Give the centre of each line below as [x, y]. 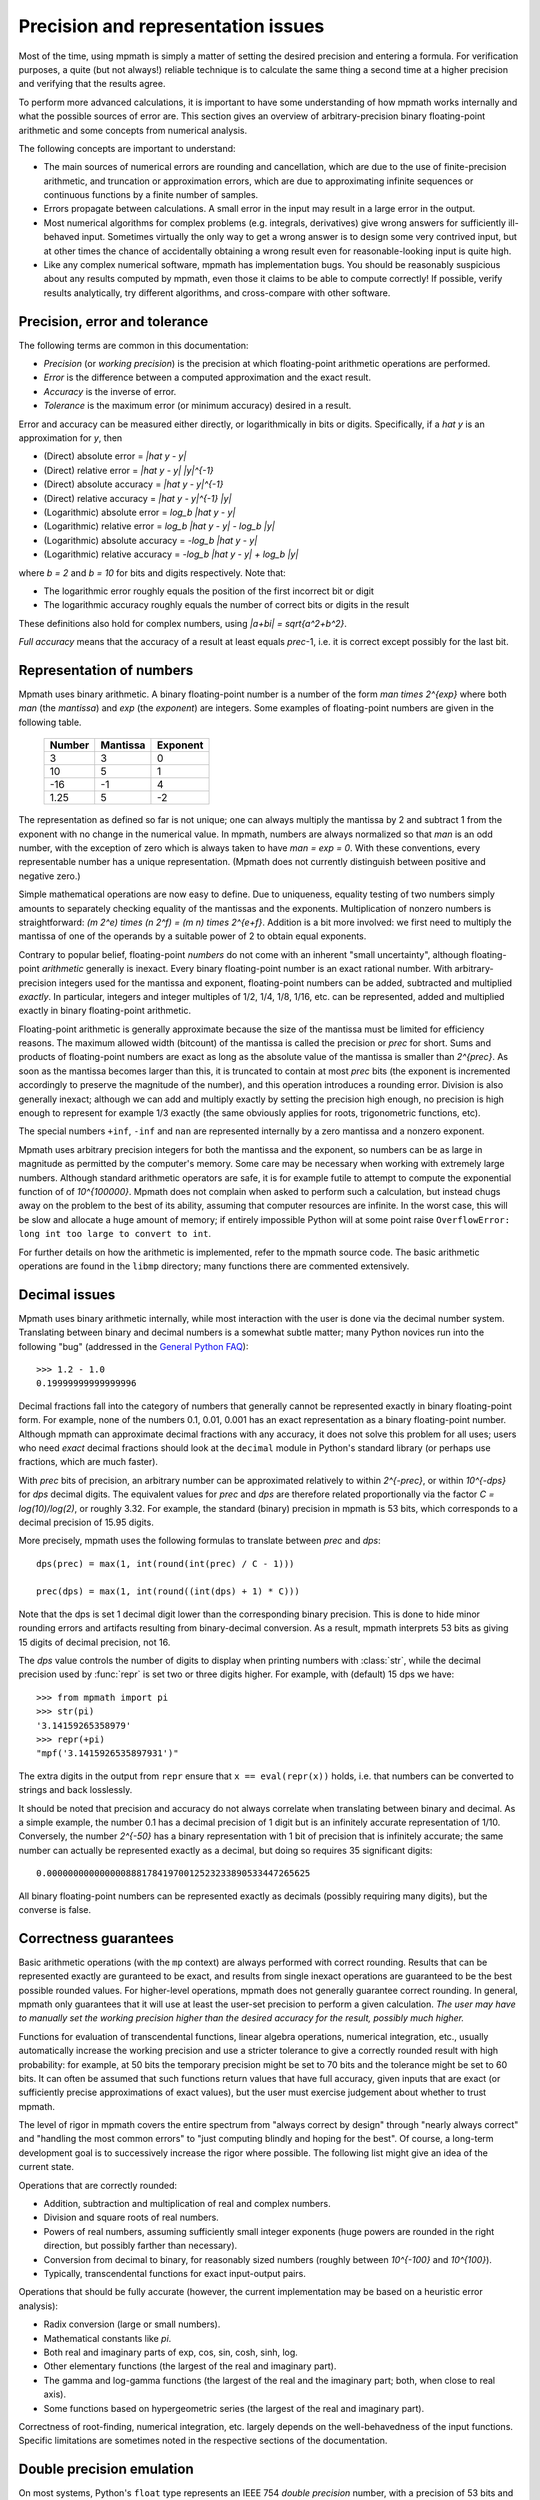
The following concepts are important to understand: [127, 148]
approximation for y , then [70, 438]
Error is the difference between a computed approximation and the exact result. [207, 377]
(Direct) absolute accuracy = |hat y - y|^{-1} [133, 484]
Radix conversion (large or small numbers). [132, 2324]
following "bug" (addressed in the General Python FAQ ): [133, 1346]
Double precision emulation [106, 2469]
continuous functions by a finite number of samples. [151, 195]
